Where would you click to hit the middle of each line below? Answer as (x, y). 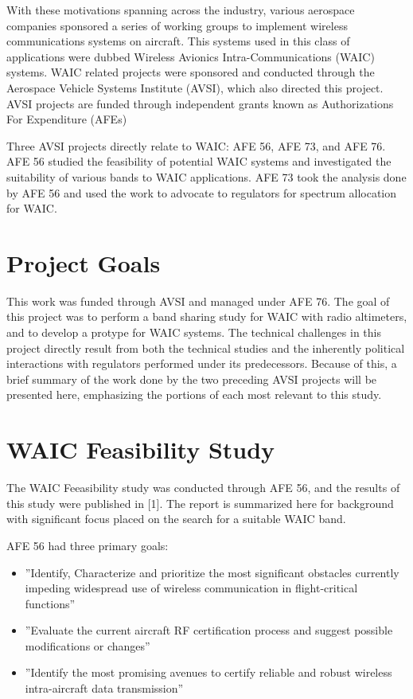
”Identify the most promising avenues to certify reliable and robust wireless (208, 672)
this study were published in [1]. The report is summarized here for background (200, 503)
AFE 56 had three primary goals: (88, 545)
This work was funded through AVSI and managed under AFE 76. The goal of (198, 301)
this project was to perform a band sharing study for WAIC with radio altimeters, (207, 316)
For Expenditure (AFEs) (67, 119)
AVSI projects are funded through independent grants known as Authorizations (200, 103)
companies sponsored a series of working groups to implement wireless (177, 25)
